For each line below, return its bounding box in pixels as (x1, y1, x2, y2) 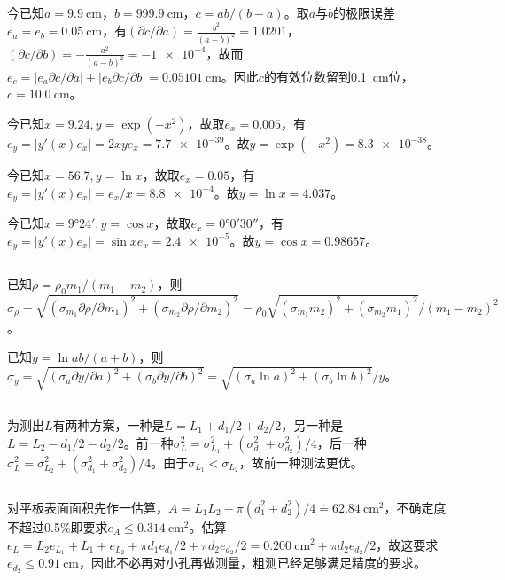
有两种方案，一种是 (52, 415, 165, 434)
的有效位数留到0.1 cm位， (263, 67, 414, 85)
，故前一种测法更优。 (238, 452, 363, 471)
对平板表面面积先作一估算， (7, 498, 168, 516)
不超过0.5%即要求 (7, 517, 108, 536)
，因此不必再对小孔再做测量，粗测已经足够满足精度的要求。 (79, 553, 427, 572)
